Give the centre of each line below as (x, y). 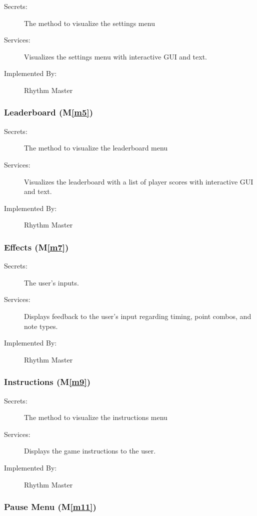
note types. (41, 326)
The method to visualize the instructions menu (96, 417)
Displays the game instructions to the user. (90, 451)
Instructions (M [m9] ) (47, 382)
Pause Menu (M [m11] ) (50, 507)
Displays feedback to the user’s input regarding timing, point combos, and (138, 316)
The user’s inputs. (51, 282)
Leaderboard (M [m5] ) (48, 112)
